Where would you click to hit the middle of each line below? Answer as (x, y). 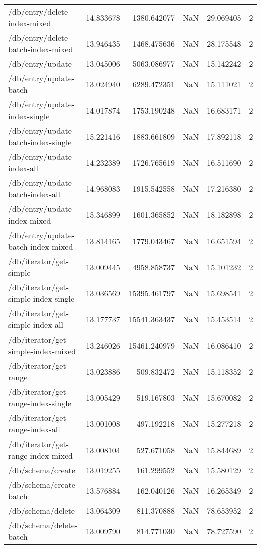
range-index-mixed (40, 455)
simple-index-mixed (42, 351)
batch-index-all (34, 194)
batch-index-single (40, 142)
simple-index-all (36, 325)
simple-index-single (41, 299)
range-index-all (34, 429)
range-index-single (40, 403)
